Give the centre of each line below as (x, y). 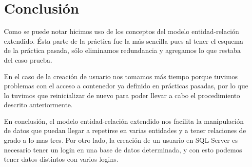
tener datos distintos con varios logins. (61, 159)
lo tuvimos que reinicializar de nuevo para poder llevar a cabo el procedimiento (122, 95)
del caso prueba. (28, 59)
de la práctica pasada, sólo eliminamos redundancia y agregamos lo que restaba (122, 50)
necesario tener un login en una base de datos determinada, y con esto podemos (123, 149)
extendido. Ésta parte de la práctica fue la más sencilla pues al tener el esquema (124, 41)
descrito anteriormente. (38, 105)
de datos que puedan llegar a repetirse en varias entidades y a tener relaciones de (125, 130)
